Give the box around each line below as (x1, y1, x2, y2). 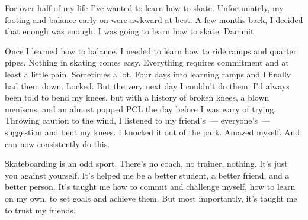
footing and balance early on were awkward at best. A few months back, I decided (5, 13, 303, 25)
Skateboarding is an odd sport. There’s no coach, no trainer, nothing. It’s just (5, 157, 288, 170)
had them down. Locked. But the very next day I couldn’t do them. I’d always (5, 79, 290, 92)
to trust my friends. (5, 203, 76, 216)
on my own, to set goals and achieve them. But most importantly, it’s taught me (5, 192, 297, 204)
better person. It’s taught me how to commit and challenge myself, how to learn (5, 180, 296, 193)
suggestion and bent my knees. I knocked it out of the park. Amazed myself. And (5, 125, 300, 138)
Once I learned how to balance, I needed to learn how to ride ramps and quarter (5, 44, 297, 57)
